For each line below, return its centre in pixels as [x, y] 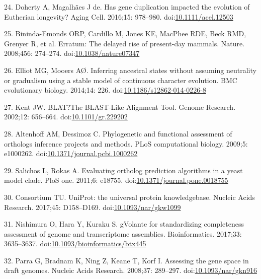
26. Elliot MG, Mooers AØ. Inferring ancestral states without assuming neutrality [130, 70]
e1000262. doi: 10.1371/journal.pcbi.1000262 [71, 153]
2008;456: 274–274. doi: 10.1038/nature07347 [72, 53]
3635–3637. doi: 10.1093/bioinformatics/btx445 [75, 243]
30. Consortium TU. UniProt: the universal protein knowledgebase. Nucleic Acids [129, 197]
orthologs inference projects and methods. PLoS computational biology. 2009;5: [126, 143]
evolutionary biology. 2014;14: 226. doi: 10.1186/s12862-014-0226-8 [105, 90]
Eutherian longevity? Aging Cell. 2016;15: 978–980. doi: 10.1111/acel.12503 [119, 16]
